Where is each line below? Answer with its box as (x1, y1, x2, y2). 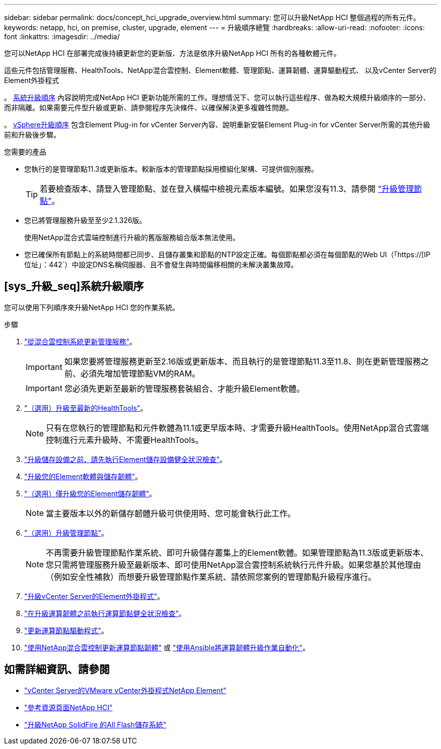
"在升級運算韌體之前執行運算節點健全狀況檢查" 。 (24, 609, 186, 618)
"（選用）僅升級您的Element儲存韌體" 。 (24, 489, 157, 498)
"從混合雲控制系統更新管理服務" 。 (24, 337, 137, 346)
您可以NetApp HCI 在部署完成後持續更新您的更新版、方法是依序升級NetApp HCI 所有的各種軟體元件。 (4, 49, 341, 57)
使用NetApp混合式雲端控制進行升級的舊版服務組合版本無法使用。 (24, 233, 240, 242)
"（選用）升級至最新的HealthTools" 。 (24, 403, 148, 412)
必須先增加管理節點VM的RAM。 (80, 368, 200, 379)
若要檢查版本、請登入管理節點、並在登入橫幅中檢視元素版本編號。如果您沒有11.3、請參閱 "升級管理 (40, 184, 414, 194)
